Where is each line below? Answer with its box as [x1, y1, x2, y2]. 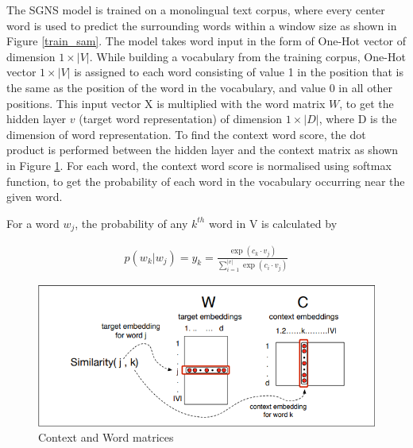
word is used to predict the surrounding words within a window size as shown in [6, 17, 397, 33]
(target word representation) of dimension [79, 110, 283, 127]
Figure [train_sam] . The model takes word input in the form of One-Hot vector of [6, 33, 407, 49]
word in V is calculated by [208, 214, 338, 231]
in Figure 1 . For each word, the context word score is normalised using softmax [6, 156, 392, 173]
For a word [6, 214, 60, 231]
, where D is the [318, 110, 397, 127]
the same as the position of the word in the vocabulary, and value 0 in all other [6, 79, 393, 95]
